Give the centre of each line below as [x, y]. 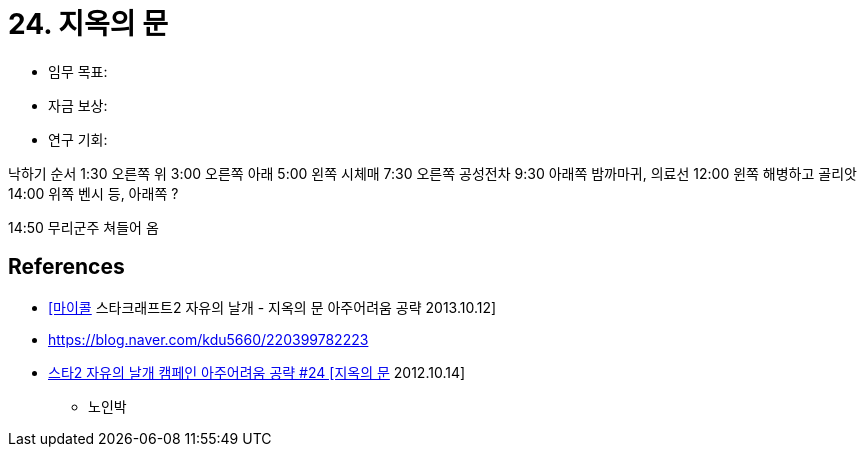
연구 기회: [78, 139]
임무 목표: [78, 71]
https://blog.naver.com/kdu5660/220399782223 [208, 339]
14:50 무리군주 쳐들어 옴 [83, 227]
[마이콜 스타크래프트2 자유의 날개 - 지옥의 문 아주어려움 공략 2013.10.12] [272, 307]
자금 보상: [78, 105]
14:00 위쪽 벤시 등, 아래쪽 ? [93, 193]
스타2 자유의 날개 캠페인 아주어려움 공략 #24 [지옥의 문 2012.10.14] [257, 372]
